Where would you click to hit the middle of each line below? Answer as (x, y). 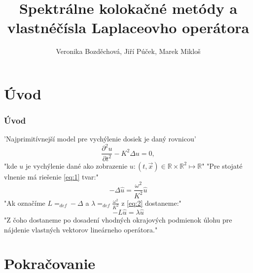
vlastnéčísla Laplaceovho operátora (128, 27)
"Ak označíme (25, 203)
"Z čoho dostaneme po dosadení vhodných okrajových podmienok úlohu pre (118, 219)
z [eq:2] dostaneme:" (151, 203)
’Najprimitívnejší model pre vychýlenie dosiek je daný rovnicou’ (100, 139)
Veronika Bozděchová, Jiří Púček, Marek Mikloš (128, 51)
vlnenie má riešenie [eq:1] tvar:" (51, 176)
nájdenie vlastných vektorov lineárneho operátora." (81, 229)
